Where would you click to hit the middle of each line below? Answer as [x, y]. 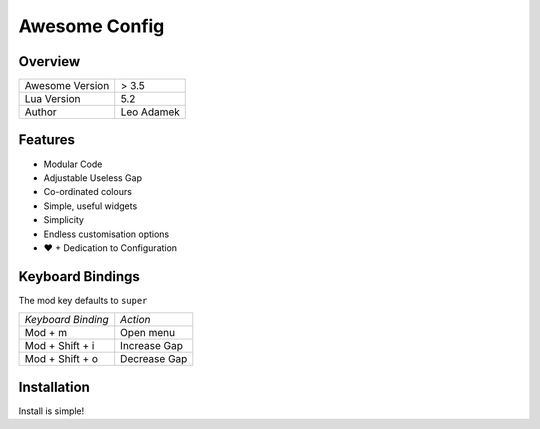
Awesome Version [67, 86]
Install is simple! [51, 411]
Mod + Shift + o [61, 359]
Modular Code [73, 164]
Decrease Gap [154, 359]
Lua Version [52, 99]
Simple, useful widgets [90, 206]
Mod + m [46, 333]
